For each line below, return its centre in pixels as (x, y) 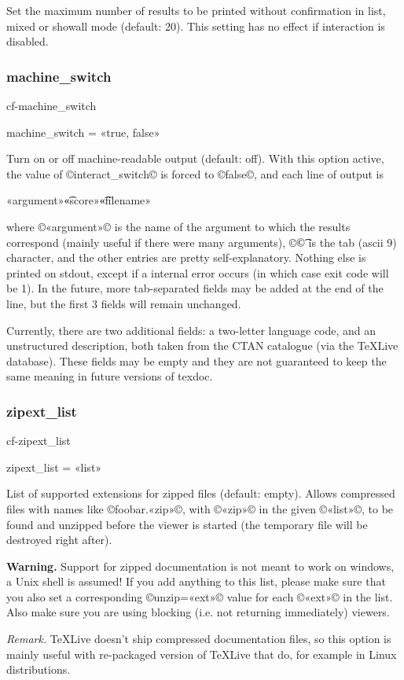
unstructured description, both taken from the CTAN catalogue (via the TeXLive (202, 346)
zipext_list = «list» (54, 467)
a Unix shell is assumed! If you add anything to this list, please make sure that (196, 581)
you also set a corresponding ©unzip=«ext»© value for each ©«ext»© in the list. (200, 596)
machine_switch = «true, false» (83, 132)
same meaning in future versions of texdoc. (110, 376)
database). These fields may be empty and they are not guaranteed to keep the (196, 360)
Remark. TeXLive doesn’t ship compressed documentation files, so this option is (199, 639)
